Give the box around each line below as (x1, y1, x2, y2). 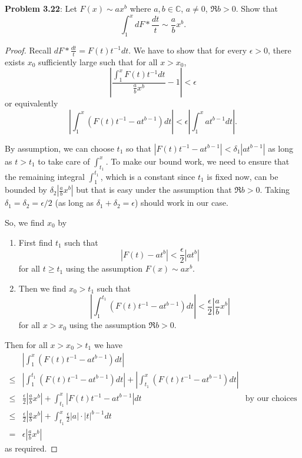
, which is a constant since (100, 170, 195, 182)
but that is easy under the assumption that (76, 183, 232, 196)
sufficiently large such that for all (38, 55, 158, 68)
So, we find (5, 216, 45, 228)
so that (125, 142, 151, 154)
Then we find (18, 282, 67, 294)
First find (18, 236, 53, 248)
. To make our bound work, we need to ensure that (105, 155, 290, 167)
